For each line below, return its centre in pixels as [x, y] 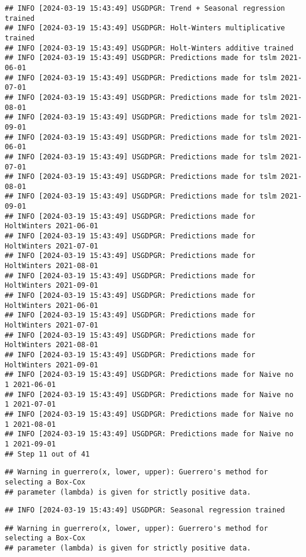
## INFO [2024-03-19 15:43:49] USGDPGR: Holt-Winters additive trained [149, 48]
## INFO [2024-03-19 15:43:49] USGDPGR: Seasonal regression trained [145, 510]
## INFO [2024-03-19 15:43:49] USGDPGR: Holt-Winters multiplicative [145, 28]
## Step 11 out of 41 [47, 454]
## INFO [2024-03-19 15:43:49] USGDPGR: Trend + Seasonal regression [145, 8]
